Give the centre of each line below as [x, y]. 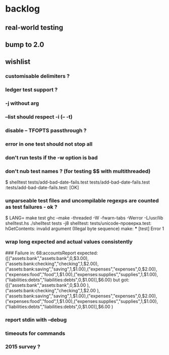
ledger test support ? [32, 90]
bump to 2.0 [25, 44]
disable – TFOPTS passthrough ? [46, 130]
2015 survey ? [23, 347]
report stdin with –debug [36, 320]
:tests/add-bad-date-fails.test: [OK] [42, 188]
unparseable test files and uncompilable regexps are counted [82, 201]
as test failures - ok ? [31, 207]
